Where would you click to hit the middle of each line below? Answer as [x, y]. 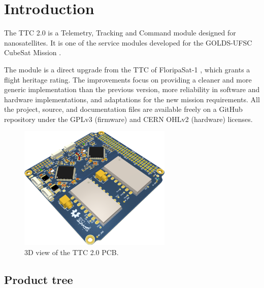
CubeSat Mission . [33, 52]
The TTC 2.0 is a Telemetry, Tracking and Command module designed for [120, 33]
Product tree [39, 279]
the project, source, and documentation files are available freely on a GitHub [123, 109]
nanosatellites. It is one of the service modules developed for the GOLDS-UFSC [128, 42]
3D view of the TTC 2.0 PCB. [72, 252]
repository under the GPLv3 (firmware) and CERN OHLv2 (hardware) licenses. [128, 119]
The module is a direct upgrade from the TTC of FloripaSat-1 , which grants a [127, 69]
